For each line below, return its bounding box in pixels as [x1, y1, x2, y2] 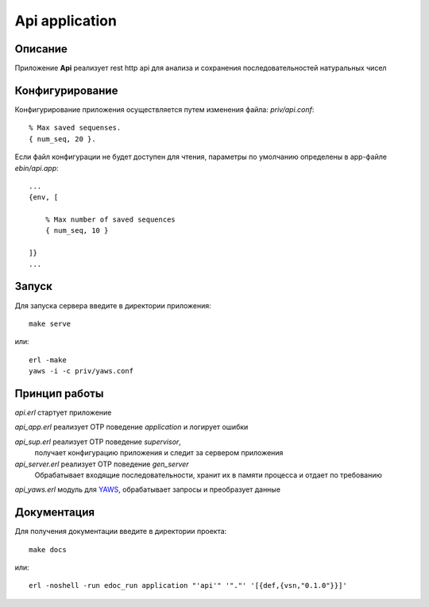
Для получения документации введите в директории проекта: [14, 527, 227, 536]
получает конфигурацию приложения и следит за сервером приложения [34, 448, 284, 458]
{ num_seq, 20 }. [29, 134, 96, 143]
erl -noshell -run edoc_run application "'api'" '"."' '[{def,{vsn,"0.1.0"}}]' [29, 581, 347, 590]
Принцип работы [14, 386, 104, 400]
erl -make [29, 355, 67, 365]
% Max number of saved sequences [44, 215, 176, 224]
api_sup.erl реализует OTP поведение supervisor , [14, 437, 182, 447]
